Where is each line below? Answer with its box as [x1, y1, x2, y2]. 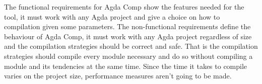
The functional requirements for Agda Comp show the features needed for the [4, 2, 244, 12]
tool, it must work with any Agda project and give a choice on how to [4, 11, 220, 22]
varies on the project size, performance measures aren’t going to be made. [4, 70, 232, 81]
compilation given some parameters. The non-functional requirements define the [4, 21, 251, 32]
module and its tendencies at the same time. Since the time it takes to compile [4, 60, 247, 71]
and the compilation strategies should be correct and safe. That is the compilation [4, 41, 258, 51]
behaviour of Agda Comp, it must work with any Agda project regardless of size [4, 31, 252, 41]
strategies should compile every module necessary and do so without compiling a [4, 50, 253, 61]
